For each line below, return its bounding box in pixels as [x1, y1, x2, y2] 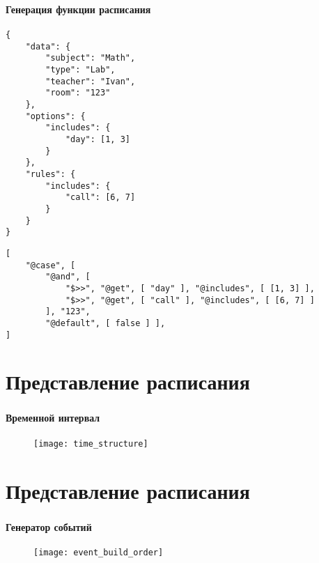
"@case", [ [25, 260, 76, 270]
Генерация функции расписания [6, 1, 151, 16]
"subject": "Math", [45, 53, 136, 63]
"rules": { [25, 169, 76, 179]
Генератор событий [6, 519, 92, 534]
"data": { [25, 41, 71, 52]
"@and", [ [45, 272, 91, 282]
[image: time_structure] [33, 438, 148, 449]
